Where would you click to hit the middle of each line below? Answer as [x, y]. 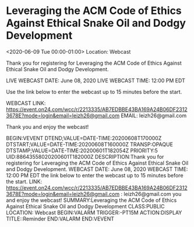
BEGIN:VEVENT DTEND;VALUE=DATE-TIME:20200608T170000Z [84, 138]
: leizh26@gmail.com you [151, 194]
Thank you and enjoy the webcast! [47, 127]
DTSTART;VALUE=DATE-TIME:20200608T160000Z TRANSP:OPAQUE [90, 144]
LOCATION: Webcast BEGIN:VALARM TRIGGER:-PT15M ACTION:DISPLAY [94, 212]
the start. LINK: [24, 181]
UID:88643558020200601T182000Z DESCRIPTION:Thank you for [85, 156]
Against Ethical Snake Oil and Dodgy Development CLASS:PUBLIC [85, 206]
